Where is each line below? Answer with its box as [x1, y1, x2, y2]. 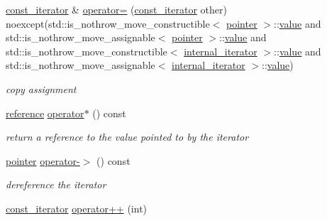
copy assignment [6, 81, 77, 96]
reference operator [6, 105, 84, 120]
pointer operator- [6, 153, 80, 168]
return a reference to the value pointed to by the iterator [6, 129, 249, 144]
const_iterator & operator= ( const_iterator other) [6, 2, 227, 16]
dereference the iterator [6, 177, 106, 192]
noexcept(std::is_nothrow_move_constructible [6, 16, 210, 31]
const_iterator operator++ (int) [6, 200, 148, 215]
